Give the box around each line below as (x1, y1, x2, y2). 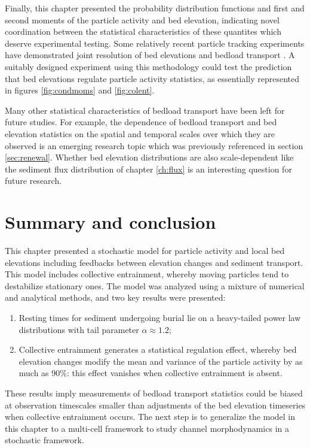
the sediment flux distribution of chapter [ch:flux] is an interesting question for (5, 162, 292, 175)
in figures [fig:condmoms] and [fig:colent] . (5, 84, 155, 96)
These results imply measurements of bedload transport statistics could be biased (5, 386, 303, 399)
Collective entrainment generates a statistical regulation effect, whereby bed (19, 343, 297, 356)
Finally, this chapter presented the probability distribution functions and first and (5, 2, 305, 14)
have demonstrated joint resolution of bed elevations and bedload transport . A (5, 49, 295, 61)
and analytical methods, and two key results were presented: (5, 291, 226, 304)
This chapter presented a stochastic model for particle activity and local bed (5, 244, 285, 257)
